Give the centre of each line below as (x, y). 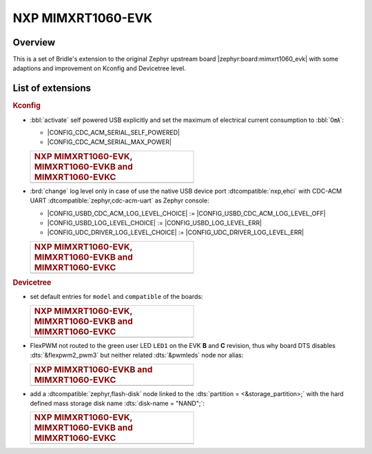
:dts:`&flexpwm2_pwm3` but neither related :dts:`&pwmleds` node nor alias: (137, 355)
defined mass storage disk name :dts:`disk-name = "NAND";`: (117, 403)
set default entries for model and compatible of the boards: (116, 297)
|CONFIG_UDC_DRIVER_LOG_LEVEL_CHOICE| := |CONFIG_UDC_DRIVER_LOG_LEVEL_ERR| (176, 233)
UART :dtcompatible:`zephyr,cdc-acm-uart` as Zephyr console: (120, 200)
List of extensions (52, 89)
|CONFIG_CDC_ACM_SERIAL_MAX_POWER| (110, 142)
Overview (34, 42)
